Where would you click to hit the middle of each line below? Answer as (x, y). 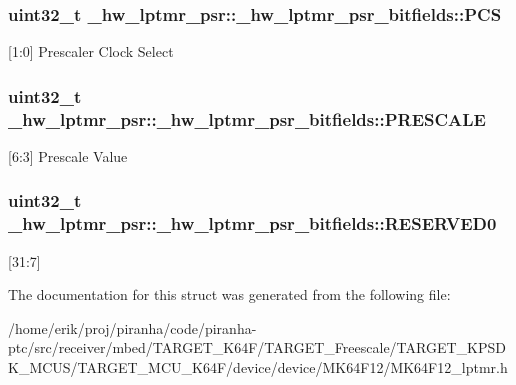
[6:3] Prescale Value (68, 155)
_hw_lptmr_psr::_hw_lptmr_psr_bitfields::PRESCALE (247, 118)
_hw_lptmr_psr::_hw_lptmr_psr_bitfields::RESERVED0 (252, 223)
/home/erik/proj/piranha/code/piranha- (132, 327)
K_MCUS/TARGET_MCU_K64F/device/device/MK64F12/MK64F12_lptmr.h (258, 367)
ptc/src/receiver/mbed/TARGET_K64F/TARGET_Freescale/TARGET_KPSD (257, 347)
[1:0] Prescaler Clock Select (91, 51)
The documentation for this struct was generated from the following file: (229, 294)
